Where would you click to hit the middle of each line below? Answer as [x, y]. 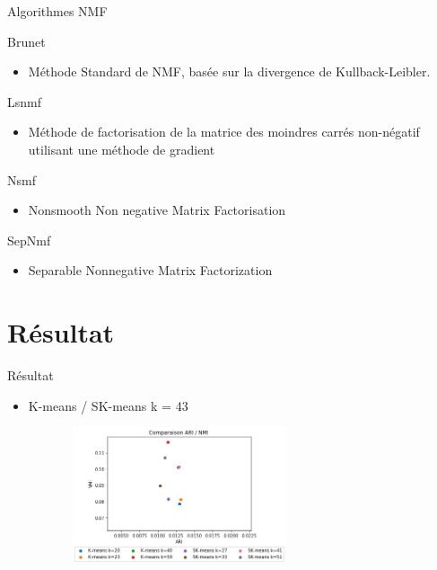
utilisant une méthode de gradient [122, 149]
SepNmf [29, 240]
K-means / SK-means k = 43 [108, 405]
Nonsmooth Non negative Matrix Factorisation [157, 210]
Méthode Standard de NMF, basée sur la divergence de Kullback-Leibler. [229, 71]
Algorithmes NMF [57, 11]
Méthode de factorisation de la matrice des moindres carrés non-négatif [224, 132]
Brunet [26, 41]
